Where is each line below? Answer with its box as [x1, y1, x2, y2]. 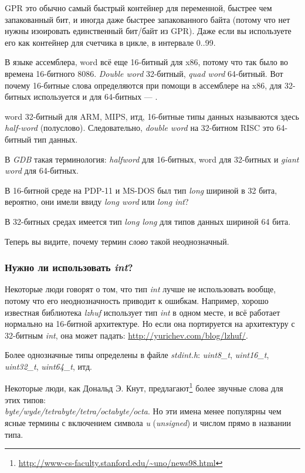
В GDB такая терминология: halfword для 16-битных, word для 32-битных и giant [5, 153, 299, 165]
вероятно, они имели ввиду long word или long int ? [5, 195, 189, 208]
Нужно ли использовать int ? [5, 260, 133, 275]
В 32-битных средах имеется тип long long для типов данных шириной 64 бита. [5, 215, 291, 227]
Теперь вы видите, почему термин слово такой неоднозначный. [5, 235, 229, 247]
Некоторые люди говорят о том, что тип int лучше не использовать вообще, [5, 283, 276, 295]
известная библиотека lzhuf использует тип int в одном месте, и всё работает [5, 306, 280, 318]
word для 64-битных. [5, 164, 79, 177]
